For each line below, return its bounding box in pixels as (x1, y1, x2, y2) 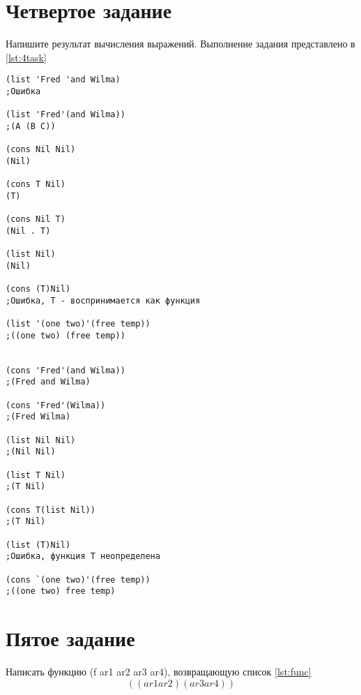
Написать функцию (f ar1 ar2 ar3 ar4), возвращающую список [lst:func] (6, 664, 312, 678)
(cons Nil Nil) (6, 144, 76, 155)
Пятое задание (6, 624, 135, 652)
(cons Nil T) (6, 214, 66, 225)
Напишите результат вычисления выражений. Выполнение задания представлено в (6, 36, 355, 51)
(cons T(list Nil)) (6, 505, 95, 515)
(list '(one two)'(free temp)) (6, 319, 151, 329)
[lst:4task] (6, 50, 47, 64)
